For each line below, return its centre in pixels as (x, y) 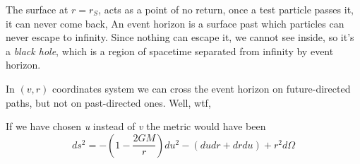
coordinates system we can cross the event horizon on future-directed (201, 88)
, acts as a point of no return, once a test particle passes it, (226, 9)
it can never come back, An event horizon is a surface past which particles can (175, 23)
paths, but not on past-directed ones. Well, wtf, (108, 102)
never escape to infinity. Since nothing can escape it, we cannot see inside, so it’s (180, 37)
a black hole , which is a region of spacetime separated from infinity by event (170, 51)
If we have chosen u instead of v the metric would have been (136, 126)
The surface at (37, 9)
